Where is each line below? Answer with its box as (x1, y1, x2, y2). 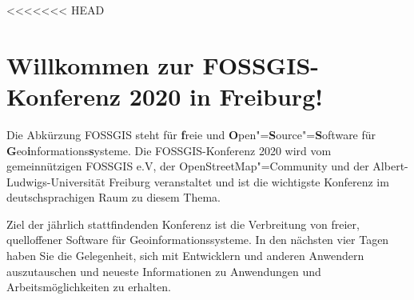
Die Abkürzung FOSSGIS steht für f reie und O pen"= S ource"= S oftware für (6, 126, 376, 142)
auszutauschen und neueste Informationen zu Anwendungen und (6, 262, 321, 279)
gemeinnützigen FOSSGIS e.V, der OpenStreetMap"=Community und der (6, 158, 369, 174)
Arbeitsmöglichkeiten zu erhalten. (6, 278, 171, 295)
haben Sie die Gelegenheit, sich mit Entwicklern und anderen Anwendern (6, 247, 364, 264)
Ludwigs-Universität (6, 173, 105, 190)
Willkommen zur (6, 48, 194, 81)
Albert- (372, 158, 408, 174)
